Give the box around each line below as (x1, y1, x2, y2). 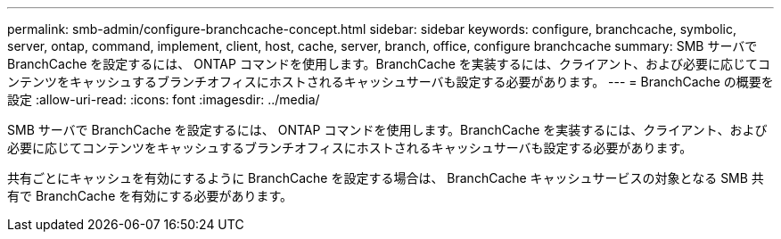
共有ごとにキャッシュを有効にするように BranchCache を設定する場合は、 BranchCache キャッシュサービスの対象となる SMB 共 (7, 170, 764, 185)
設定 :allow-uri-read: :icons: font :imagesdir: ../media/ (7, 92, 320, 107)
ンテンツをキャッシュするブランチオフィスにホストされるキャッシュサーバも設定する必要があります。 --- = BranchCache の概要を (7, 74, 774, 89)
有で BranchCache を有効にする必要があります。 (7, 188, 292, 203)
